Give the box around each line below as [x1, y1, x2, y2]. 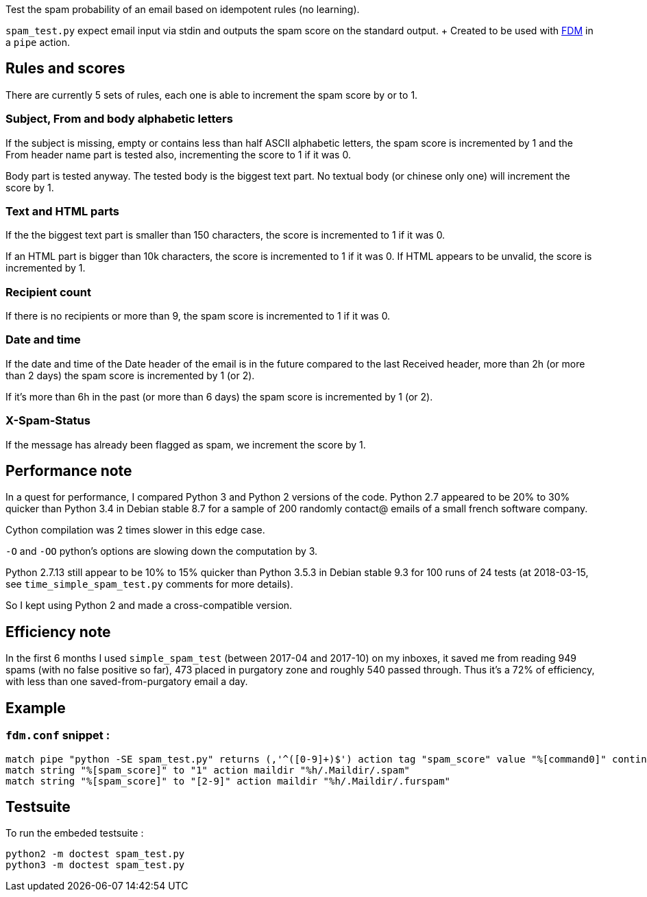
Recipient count [5, 285, 91, 299]
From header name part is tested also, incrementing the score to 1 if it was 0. [5, 148, 351, 160]
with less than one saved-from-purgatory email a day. [5, 675, 248, 688]
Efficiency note [5, 623, 111, 641]
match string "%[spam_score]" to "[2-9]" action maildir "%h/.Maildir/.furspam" [5, 775, 451, 787]
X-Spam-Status [5, 414, 90, 428]
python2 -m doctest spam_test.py [5, 848, 185, 860]
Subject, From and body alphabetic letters [5, 112, 233, 126]
